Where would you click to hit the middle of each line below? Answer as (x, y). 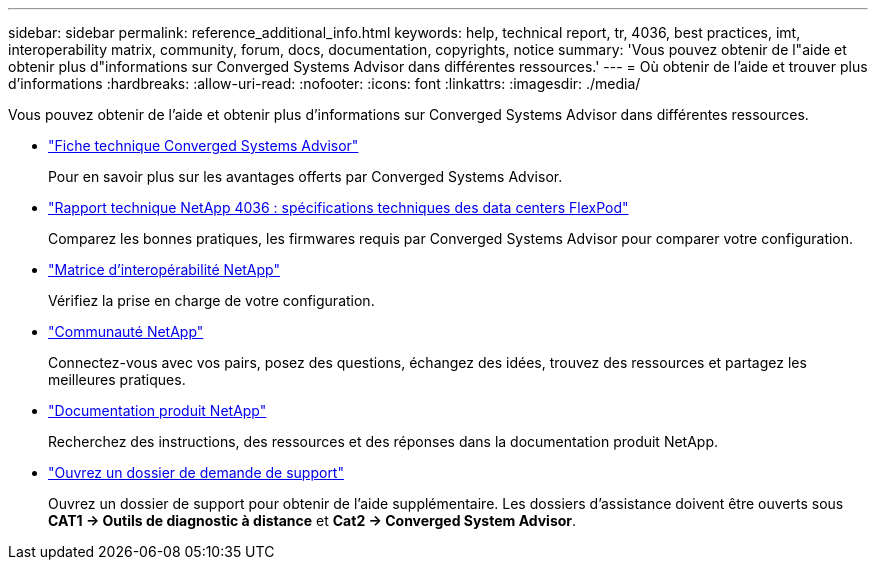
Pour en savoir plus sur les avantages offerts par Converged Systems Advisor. (305, 176)
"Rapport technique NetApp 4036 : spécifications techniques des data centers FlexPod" (338, 207)
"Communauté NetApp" (126, 331)
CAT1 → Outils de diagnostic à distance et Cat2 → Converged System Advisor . (312, 520)
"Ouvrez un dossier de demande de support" (196, 472)
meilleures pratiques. (117, 379)
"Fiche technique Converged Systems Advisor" (203, 145)
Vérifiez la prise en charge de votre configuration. (211, 300)
